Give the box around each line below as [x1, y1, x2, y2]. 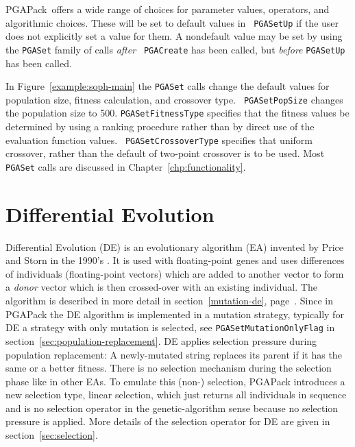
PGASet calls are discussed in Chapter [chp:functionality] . [5, 159, 246, 173]
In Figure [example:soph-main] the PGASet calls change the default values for [5, 79, 330, 93]
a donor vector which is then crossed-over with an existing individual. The [5, 280, 317, 294]
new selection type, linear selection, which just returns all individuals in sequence [5, 387, 347, 402]
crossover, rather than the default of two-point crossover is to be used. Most [5, 146, 325, 160]
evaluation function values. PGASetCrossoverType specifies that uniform [5, 132, 313, 147]
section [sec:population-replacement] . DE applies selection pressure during [5, 333, 317, 348]
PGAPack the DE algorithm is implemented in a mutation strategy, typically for [5, 306, 344, 321]
